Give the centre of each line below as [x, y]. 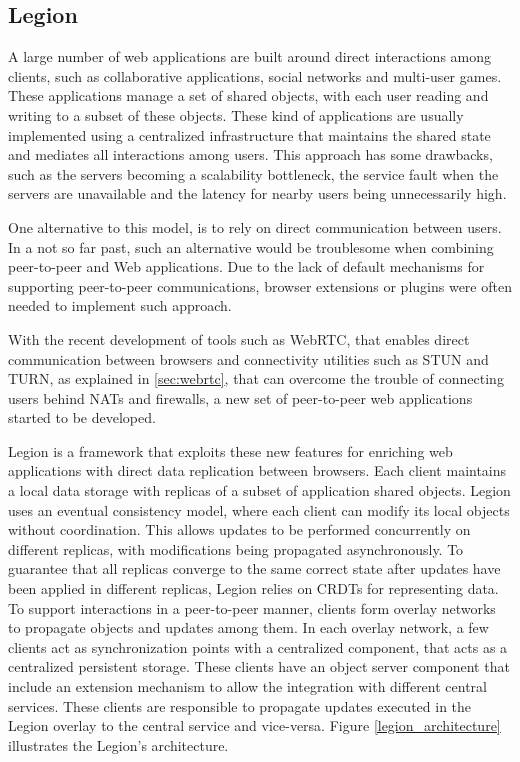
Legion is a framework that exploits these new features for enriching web [230, 450]
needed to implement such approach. [120, 305]
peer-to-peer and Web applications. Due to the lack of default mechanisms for [246, 266]
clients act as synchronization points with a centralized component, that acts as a [258, 646]
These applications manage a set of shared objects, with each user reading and [248, 95]
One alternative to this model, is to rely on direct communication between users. [255, 226]
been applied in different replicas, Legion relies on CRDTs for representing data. [253, 588]
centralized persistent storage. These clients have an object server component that [259, 666]
